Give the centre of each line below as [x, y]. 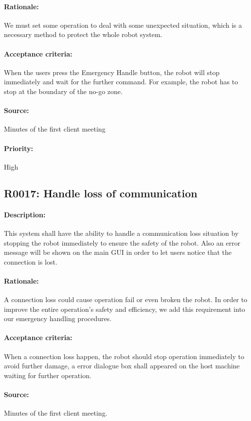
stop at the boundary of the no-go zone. [63, 91]
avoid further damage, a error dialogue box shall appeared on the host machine [122, 366]
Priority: [19, 148]
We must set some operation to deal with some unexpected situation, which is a [123, 25]
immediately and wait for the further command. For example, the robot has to [121, 82]
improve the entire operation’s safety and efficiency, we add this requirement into [125, 309]
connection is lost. [31, 261]
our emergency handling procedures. [58, 318]
